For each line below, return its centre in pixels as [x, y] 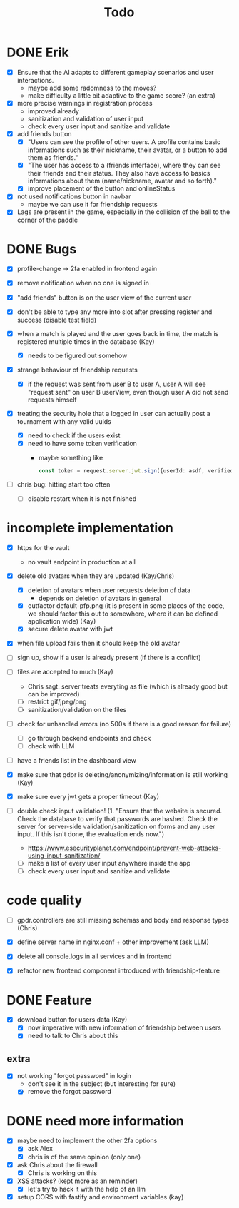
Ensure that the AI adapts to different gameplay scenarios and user [116, 72]
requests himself [52, 400]
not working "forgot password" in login [74, 1076]
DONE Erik [38, 52]
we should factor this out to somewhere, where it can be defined [123, 614]
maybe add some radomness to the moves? [92, 88]
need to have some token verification [82, 443]
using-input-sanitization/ [64, 856]
